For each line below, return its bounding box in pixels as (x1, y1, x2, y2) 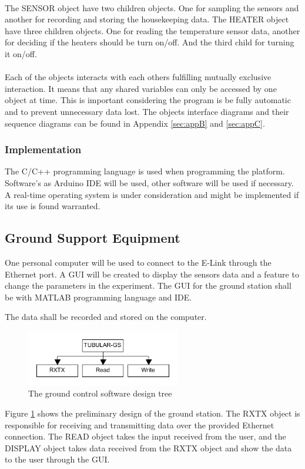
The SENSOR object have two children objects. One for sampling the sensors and (5, 1, 299, 14)
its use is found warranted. (5, 200, 100, 212)
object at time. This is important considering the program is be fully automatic (5, 94, 291, 106)
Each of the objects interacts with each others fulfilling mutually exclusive (5, 71, 272, 83)
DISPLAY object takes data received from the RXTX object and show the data (5, 441, 292, 454)
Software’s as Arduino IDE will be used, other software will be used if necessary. (5, 176, 294, 189)
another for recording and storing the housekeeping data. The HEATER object (5, 13, 289, 25)
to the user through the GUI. (5, 453, 110, 465)
